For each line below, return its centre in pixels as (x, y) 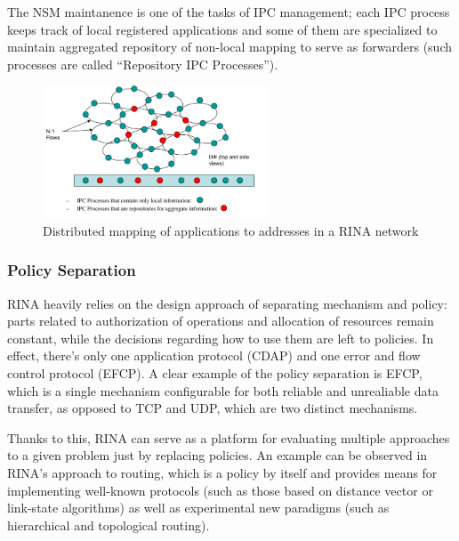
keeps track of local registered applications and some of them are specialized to (222, 29)
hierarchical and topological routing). (109, 525)
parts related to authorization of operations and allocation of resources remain (221, 321)
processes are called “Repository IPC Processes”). (143, 64)
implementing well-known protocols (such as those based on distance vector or (220, 490)
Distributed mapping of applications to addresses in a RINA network (231, 230)
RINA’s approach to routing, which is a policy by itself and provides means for (222, 472)
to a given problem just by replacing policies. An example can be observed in (217, 455)
